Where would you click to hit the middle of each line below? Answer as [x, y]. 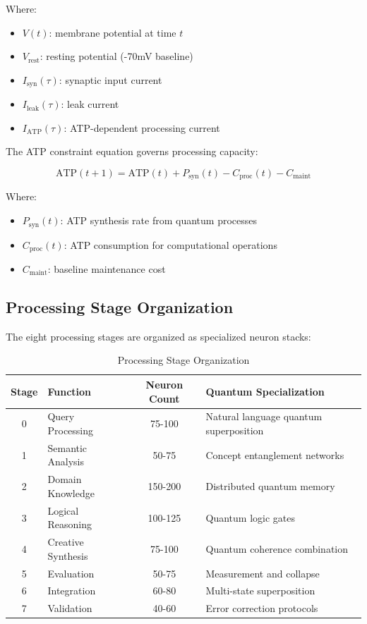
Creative [66, 542]
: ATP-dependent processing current [142, 127]
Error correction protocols [262, 608]
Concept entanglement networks [275, 454]
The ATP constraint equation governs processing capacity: [132, 151]
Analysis [66, 461]
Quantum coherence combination [277, 548]
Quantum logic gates [250, 517]
